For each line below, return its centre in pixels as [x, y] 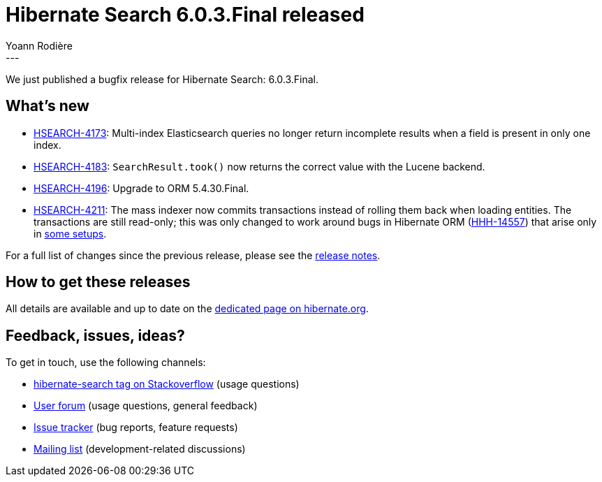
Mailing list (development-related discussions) [140, 449]
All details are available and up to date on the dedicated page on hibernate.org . [187, 309]
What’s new [47, 106]
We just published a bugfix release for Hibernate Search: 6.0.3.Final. [162, 79]
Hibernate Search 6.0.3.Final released [185, 15]
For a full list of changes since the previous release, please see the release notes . [193, 255]
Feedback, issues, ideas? [95, 335]
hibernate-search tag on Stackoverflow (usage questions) [167, 384]
